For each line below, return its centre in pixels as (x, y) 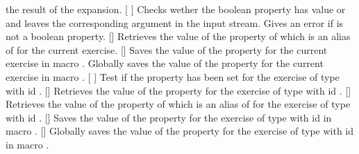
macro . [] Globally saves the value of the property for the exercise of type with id (180, 131)
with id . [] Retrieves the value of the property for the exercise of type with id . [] (178, 90)
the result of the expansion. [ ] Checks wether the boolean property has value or (176, 9)
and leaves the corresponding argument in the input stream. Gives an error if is (175, 22)
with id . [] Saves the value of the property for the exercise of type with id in (169, 117)
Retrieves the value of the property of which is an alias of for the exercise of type (178, 104)
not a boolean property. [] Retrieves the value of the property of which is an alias (178, 36)
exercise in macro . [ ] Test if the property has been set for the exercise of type (173, 76)
